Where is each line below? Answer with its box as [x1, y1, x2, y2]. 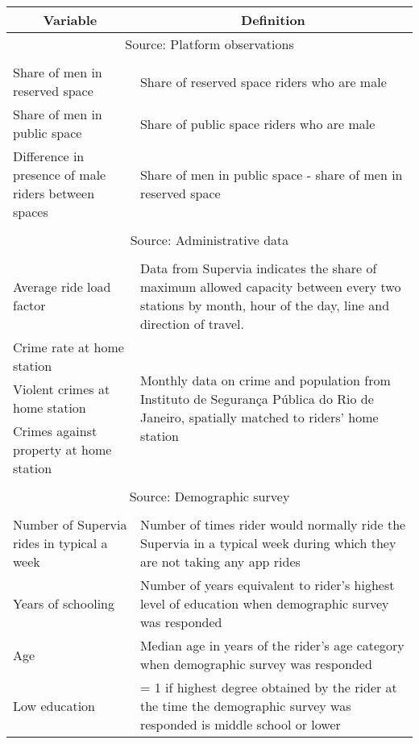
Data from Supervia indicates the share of [139, 259, 377, 277]
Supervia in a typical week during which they [139, 534, 396, 552]
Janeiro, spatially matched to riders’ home [139, 407, 379, 426]
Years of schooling [13, 594, 115, 613]
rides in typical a [13, 534, 108, 552]
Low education [13, 696, 96, 715]
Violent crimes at [13, 380, 110, 398]
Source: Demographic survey [129, 487, 290, 505]
